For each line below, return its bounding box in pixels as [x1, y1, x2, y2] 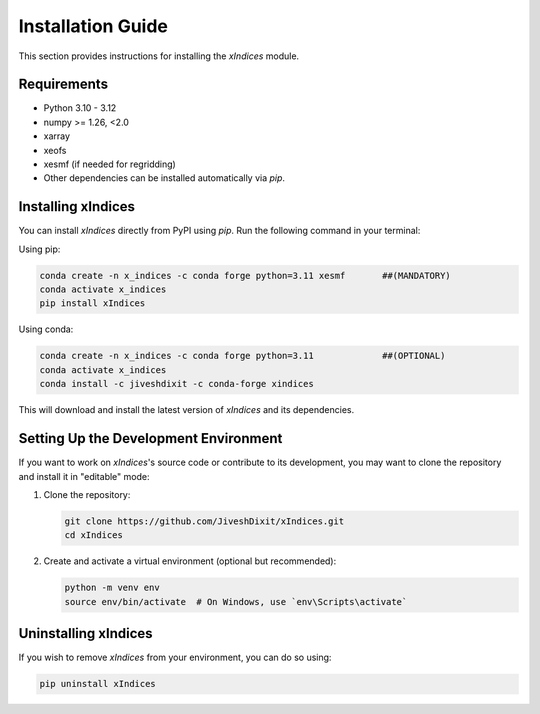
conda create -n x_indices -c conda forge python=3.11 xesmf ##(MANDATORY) [39, 270, 452, 281]
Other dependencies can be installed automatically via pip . [43, 172, 285, 184]
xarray [43, 130, 70, 142]
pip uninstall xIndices [39, 678, 157, 690]
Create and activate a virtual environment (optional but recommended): [43, 555, 337, 567]
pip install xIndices [39, 298, 146, 309]
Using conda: [18, 323, 74, 335]
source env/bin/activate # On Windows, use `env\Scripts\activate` [64, 596, 408, 607]
